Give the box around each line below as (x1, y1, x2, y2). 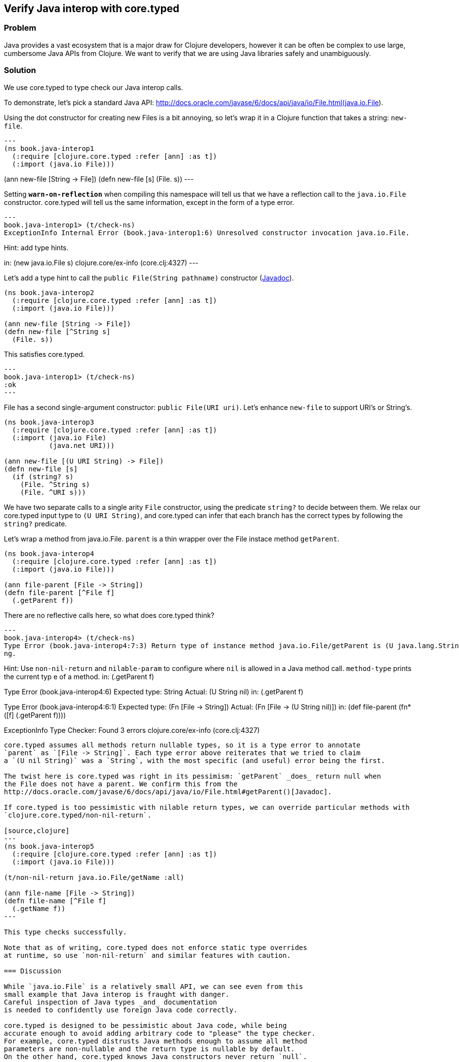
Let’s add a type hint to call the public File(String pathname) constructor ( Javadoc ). (4, 273, 294, 282)
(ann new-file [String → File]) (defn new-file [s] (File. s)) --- (4, 174, 194, 183)
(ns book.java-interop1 (4, 144, 94, 152)
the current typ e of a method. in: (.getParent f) (4, 672, 154, 681)
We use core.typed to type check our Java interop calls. (4, 83, 183, 92)
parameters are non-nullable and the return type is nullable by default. (4, 1044, 295, 1053)
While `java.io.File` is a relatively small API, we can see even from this (4, 982, 303, 990)
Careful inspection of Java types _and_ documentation (4, 998, 217, 1006)
